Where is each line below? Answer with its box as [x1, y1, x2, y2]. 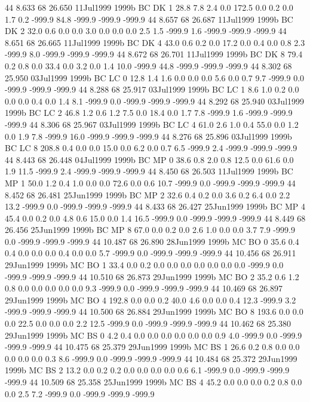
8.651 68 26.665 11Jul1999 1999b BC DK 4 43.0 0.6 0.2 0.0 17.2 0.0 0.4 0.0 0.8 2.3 [5, 36, 305, 48]
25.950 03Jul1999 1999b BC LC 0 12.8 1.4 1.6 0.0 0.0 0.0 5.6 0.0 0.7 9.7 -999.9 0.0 [5, 71, 305, 84]
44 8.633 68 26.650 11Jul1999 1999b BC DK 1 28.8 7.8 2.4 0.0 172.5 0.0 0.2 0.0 [5, 1, 293, 13]
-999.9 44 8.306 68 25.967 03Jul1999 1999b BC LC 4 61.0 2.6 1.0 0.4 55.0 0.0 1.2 [5, 118, 299, 130]
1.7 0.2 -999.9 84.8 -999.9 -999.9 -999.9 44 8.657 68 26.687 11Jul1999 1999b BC [5, 13, 293, 25]
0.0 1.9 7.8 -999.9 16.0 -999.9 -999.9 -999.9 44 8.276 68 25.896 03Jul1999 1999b [5, 130, 292, 142]
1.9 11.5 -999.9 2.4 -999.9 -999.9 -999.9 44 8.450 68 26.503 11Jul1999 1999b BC [5, 165, 293, 177]
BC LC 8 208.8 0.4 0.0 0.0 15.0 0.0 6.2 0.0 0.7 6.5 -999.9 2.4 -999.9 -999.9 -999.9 [5, 142, 297, 154]
